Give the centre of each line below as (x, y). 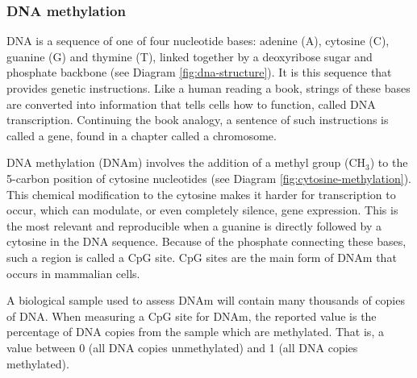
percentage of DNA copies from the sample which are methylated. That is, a (195, 332)
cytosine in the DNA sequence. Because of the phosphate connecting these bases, (206, 241)
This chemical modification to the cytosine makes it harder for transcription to (201, 194)
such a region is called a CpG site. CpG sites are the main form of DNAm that (202, 257)
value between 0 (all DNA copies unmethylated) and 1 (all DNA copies (182, 347)
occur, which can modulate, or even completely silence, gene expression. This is (202, 210)
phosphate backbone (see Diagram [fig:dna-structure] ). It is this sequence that (199, 72)
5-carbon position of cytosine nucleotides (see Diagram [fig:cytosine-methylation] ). (209, 178)
